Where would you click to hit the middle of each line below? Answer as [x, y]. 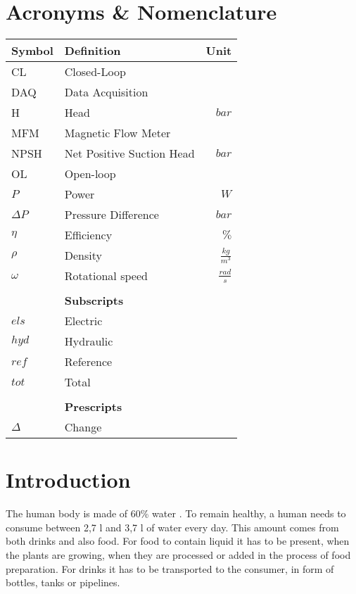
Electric [83, 321]
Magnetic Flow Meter [117, 133]
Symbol [32, 51]
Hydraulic [89, 341]
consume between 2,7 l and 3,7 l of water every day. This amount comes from [172, 527]
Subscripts [94, 301]
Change [83, 427]
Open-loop [90, 174]
